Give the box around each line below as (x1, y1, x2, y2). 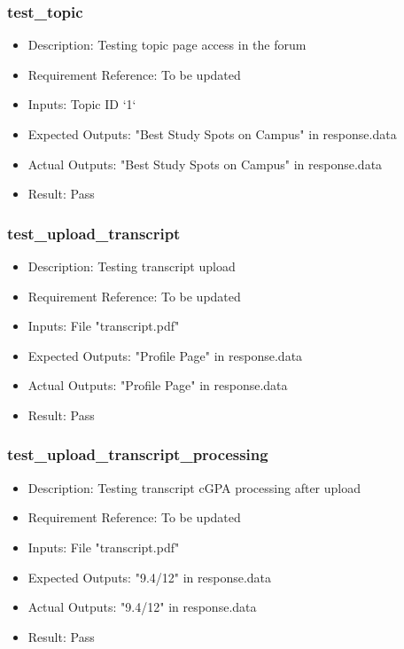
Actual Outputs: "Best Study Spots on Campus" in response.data (27, 154, 383, 173)
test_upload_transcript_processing (7, 443, 268, 465)
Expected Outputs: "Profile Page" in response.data (27, 346, 303, 364)
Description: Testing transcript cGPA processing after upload (27, 478, 361, 497)
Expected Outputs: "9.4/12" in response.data (27, 567, 272, 586)
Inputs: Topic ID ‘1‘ (27, 95, 136, 113)
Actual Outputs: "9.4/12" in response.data (27, 598, 257, 616)
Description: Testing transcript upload (27, 257, 236, 275)
